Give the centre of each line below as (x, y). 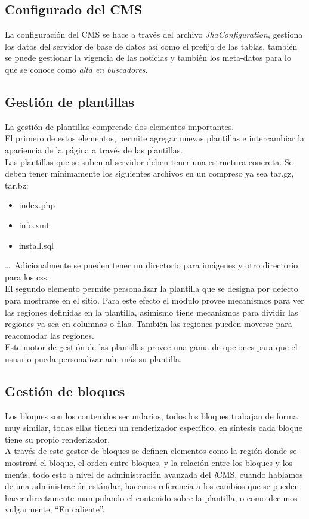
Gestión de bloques (65, 390)
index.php (37, 205)
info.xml (34, 225)
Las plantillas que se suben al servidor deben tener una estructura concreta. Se (149, 161)
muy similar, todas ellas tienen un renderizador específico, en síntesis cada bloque (154, 427)
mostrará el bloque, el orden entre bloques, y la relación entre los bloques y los (149, 463)
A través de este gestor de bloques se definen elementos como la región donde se (151, 451)
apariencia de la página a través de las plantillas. (94, 149)
